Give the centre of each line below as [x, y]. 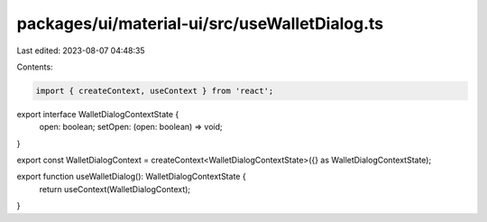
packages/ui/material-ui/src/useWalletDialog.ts [200, 23]
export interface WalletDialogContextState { [98, 114]
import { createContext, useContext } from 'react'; [155, 91]
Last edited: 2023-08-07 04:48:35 [81, 51]
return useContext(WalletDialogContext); [115, 189]
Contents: [35, 67]
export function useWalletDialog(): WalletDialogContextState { [132, 177]
